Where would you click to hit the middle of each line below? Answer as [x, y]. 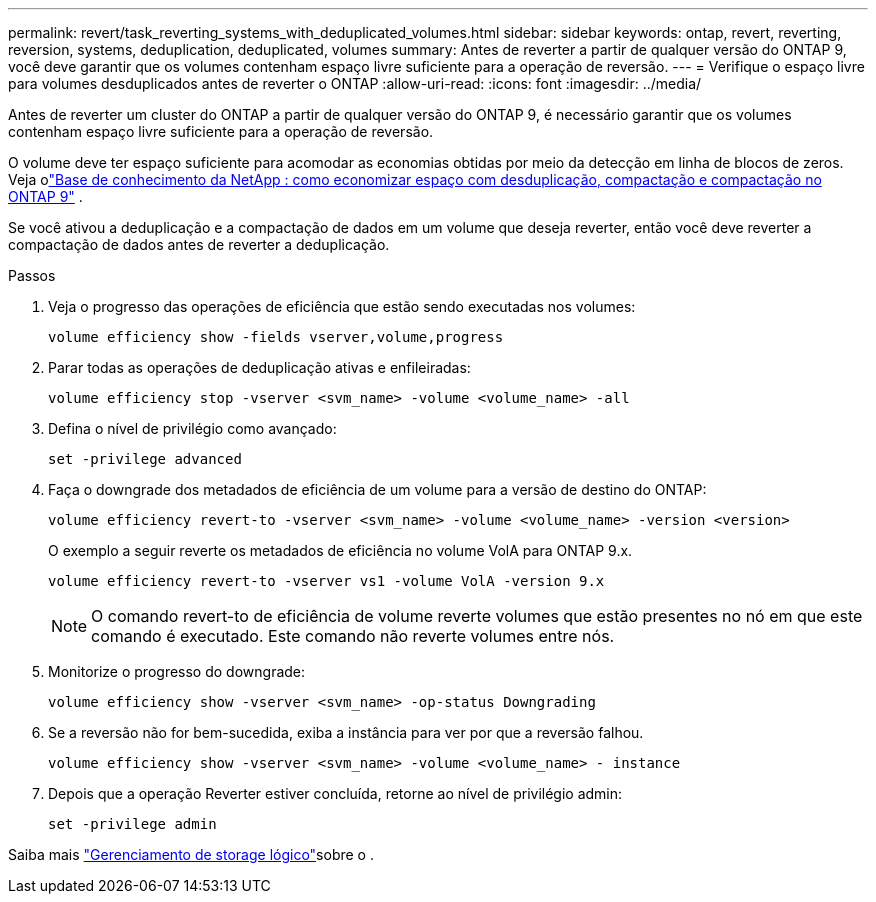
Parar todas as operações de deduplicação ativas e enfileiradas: [259, 367]
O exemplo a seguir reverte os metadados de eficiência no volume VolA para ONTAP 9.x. [340, 550]
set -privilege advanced [145, 459]
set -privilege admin [132, 824]
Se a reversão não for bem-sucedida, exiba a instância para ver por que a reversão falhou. [346, 732]
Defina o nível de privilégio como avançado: [192, 428]
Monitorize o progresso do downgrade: [177, 671]
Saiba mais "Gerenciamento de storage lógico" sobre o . [191, 854]
